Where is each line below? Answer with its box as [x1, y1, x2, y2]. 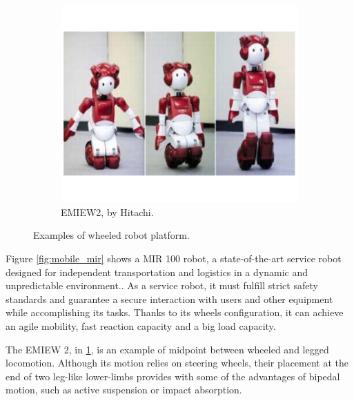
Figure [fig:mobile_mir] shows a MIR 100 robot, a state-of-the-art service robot [6, 251, 342, 265]
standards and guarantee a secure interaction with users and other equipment [6, 291, 333, 306]
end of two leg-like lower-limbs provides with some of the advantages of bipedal [6, 369, 340, 383]
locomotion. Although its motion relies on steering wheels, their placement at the [6, 355, 349, 370]
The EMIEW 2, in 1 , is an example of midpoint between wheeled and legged [6, 342, 329, 356]
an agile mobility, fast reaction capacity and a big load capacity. [6, 318, 276, 333]
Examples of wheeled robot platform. [33, 228, 190, 242]
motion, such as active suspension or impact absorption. [6, 382, 242, 397]
